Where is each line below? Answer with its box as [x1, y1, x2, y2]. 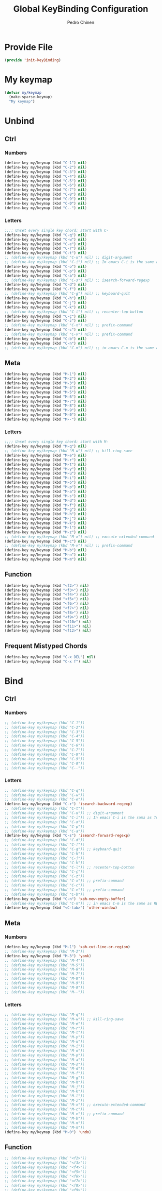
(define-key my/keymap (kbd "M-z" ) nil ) [4, 529, 88, 535]
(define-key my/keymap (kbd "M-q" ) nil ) [4, 444, 88, 449]
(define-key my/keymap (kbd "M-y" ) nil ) [4, 466, 88, 472]
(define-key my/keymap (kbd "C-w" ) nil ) [4, 237, 88, 242]
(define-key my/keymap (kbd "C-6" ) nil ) [4, 183, 88, 188]
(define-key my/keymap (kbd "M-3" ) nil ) [4, 381, 88, 386]
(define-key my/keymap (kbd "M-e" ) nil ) [4, 453, 88, 458]
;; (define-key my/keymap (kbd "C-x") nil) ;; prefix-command [4, 323, 133, 328]
